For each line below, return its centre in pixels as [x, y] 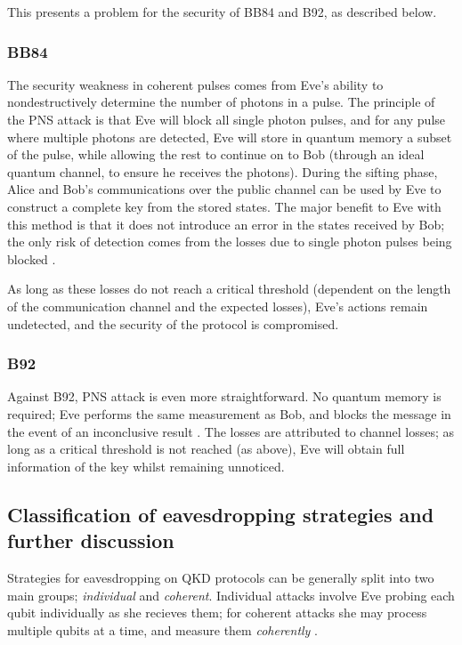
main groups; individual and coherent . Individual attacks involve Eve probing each [231, 595]
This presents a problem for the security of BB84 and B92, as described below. [222, 12]
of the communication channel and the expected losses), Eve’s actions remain [218, 306]
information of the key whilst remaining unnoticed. [146, 466]
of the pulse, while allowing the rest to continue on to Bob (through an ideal [216, 154]
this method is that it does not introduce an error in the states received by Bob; [226, 224]
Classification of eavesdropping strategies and [221, 514]
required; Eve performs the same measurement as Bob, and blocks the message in [229, 413]
